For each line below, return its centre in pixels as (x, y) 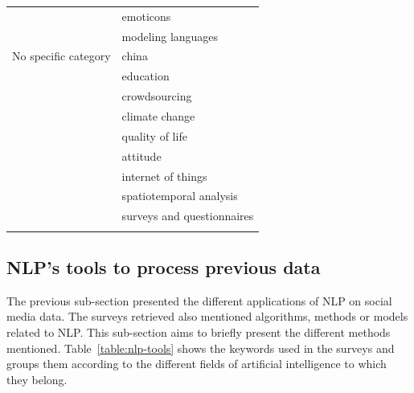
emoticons (146, 16)
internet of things (164, 176)
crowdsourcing (157, 96)
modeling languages (170, 36)
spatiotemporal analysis (180, 196)
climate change (158, 115)
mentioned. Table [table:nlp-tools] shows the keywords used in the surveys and (201, 348)
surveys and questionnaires (188, 216)
